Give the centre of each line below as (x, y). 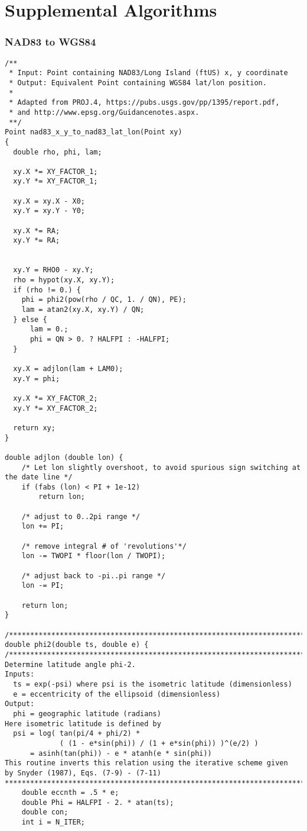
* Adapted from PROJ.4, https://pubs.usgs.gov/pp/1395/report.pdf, (144, 103)
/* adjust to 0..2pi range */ (81, 516)
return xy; (34, 428)
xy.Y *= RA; (37, 241)
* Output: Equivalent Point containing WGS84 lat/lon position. (138, 83)
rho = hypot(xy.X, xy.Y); (64, 280)
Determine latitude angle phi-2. (70, 664)
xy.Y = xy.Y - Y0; (49, 211)
